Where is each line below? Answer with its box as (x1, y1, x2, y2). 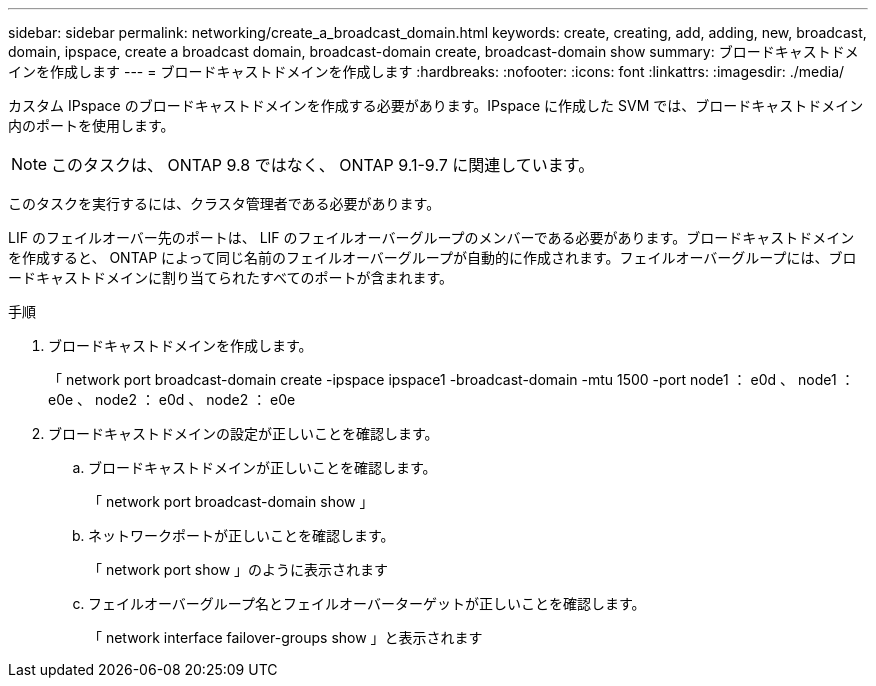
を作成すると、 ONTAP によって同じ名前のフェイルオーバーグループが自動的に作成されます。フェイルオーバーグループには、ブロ (8, 249, 857, 266)
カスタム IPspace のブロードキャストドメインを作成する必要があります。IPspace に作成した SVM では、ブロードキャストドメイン (8, 97, 864, 114)
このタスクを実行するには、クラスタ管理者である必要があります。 (8, 195, 441, 212)
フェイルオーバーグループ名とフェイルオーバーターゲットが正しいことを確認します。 (88, 595, 646, 612)
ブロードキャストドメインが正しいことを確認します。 (88, 459, 437, 476)
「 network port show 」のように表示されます (88, 561, 389, 578)
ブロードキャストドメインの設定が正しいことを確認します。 (48, 425, 439, 442)
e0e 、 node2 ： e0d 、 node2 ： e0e (48, 391, 296, 408)
